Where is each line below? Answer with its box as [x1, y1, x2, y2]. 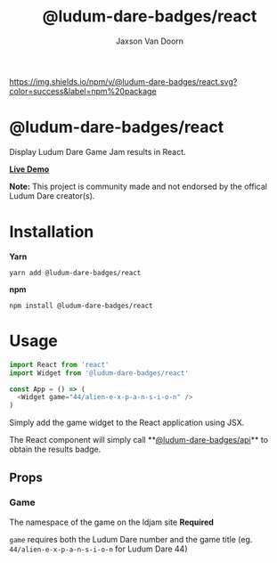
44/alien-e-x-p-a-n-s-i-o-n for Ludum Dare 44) [9, 543, 188, 554]
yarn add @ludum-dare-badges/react [9, 268, 142, 277]
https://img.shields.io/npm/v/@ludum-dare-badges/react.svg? [9, 76, 238, 86]
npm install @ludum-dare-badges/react [9, 301, 153, 310]
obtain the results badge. [9, 444, 102, 455]
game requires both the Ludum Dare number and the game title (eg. [9, 534, 253, 544]
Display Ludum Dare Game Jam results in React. [9, 146, 186, 157]
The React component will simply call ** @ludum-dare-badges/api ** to [9, 435, 269, 445]
